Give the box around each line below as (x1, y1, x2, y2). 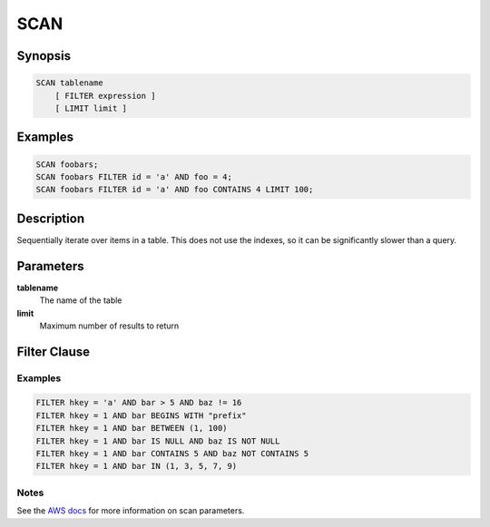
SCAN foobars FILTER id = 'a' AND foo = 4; (35, 171, 233, 181)
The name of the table (39, 295, 122, 306)
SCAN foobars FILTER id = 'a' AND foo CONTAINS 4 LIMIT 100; (35, 184, 314, 195)
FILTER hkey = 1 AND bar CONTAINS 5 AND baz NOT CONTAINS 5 (35, 449, 309, 459)
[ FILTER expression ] (54, 91, 156, 101)
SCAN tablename (35, 78, 103, 88)
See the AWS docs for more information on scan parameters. (16, 505, 245, 516)
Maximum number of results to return (39, 320, 180, 331)
